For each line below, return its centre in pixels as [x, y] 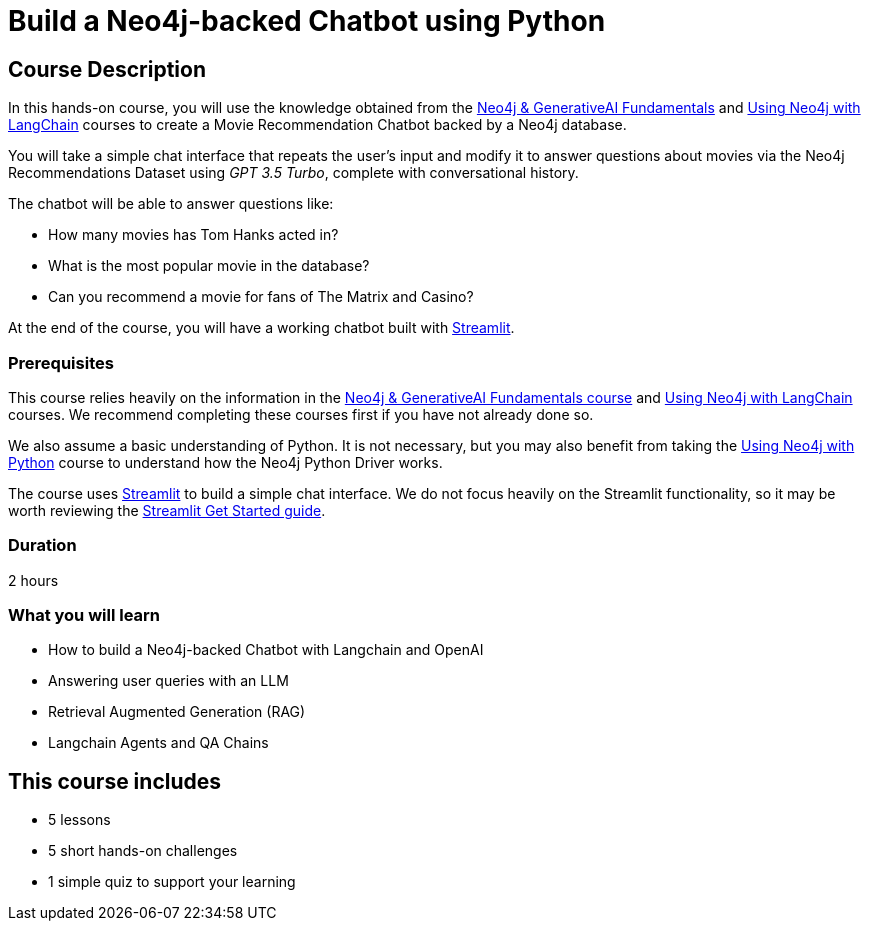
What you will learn [84, 615]
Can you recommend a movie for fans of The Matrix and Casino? [261, 297]
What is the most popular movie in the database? [209, 266]
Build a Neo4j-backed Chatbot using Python [307, 21]
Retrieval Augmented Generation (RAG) [177, 712]
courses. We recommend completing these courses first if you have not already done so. [301, 414]
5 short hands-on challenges [143, 851]
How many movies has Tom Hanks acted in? [193, 235]
